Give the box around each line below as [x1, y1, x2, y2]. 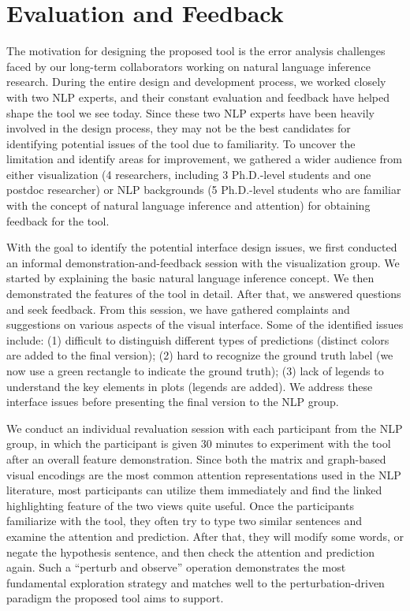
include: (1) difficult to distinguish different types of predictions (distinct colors [6, 331, 389, 348]
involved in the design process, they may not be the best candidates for [6, 120, 351, 136]
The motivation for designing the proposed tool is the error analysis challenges [6, 43, 386, 59]
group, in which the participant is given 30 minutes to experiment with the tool [6, 435, 391, 452]
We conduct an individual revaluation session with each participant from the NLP [6, 419, 403, 436]
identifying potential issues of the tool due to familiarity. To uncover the [6, 135, 356, 151]
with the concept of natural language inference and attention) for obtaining [6, 197, 371, 214]
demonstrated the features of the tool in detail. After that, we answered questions [6, 285, 401, 302]
